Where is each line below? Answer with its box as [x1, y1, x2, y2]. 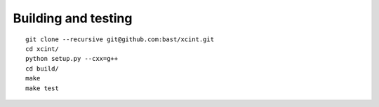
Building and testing [13, 10, 133, 26]
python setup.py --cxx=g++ [25, 55, 119, 63]
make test [25, 84, 59, 92]
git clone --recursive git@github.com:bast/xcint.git [25, 35, 214, 43]
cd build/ [25, 64, 59, 73]
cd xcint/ [25, 45, 59, 52]
